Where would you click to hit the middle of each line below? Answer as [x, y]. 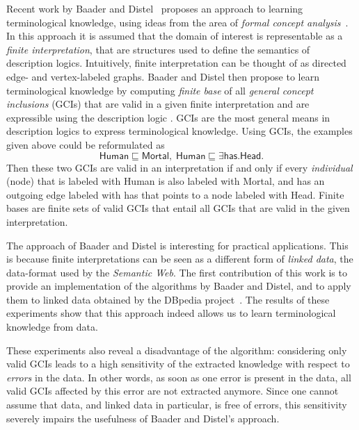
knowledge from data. [52, 327]
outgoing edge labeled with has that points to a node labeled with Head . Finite [175, 194]
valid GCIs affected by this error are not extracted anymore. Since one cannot [173, 391]
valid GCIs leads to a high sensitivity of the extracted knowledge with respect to [178, 364]
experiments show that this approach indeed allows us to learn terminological [171, 313]
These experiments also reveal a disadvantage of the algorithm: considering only [177, 350]
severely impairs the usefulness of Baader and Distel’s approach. [143, 418]
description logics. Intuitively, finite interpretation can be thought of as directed [176, 63]
